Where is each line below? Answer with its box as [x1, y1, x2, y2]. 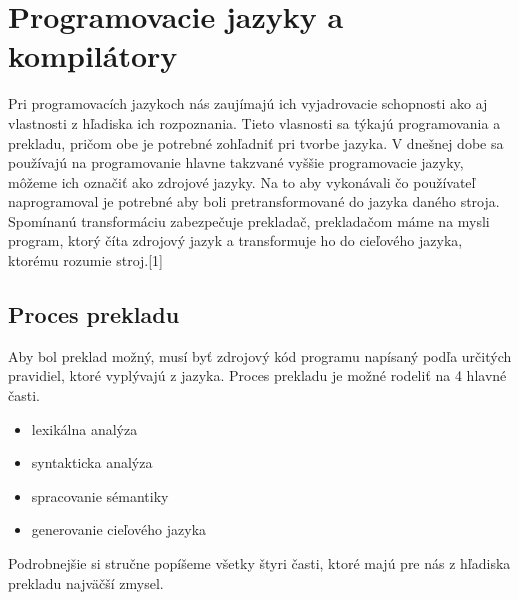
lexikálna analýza [31, 418, 138, 439]
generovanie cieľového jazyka [31, 519, 207, 540]
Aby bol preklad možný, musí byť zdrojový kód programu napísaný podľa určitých [8, 345, 512, 366]
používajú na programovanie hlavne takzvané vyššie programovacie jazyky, [8, 152, 464, 173]
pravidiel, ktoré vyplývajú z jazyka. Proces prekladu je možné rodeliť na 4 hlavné [8, 365, 507, 386]
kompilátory [8, 35, 178, 76]
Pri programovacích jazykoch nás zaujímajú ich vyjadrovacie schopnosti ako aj [8, 93, 488, 114]
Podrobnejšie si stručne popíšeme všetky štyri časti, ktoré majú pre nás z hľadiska [8, 553, 511, 574]
